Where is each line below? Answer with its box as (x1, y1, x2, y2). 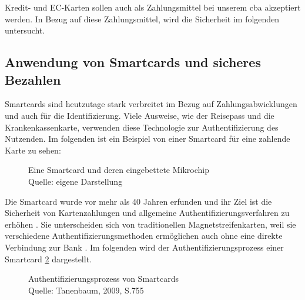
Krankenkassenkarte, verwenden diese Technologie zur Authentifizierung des (5, 121, 279, 133)
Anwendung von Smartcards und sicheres (5, 53, 261, 71)
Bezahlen (5, 70, 61, 88)
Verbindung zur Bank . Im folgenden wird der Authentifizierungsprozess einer (5, 241, 284, 253)
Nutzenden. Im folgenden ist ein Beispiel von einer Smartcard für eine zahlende (5, 132, 290, 145)
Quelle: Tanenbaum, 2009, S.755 (28, 284, 144, 296)
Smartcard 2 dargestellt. (5, 252, 92, 265)
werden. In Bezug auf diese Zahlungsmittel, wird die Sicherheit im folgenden (5, 12, 280, 25)
